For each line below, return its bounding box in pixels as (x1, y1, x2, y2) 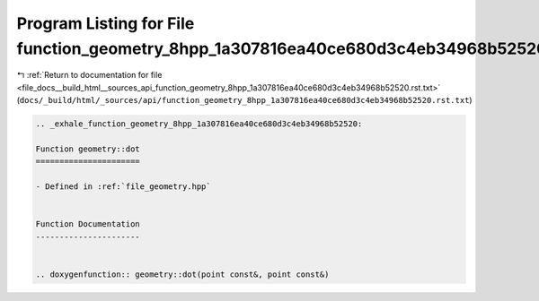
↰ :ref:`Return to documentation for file (16, 70, 163, 81)
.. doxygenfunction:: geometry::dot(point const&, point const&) (35, 269, 330, 279)
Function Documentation (35, 219, 141, 229)
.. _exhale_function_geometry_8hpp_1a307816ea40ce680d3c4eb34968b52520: (35, 119, 363, 129)
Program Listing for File (16, 13, 195, 33)
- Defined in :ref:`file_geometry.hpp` (35, 182, 211, 192)
